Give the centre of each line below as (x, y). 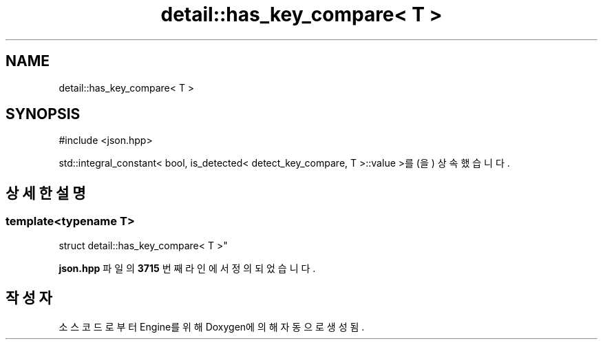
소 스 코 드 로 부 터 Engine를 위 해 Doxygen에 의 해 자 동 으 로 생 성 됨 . (212, 326)
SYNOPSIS (43, 114)
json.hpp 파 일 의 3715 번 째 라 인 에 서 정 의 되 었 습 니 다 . (187, 268)
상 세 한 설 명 (46, 193)
